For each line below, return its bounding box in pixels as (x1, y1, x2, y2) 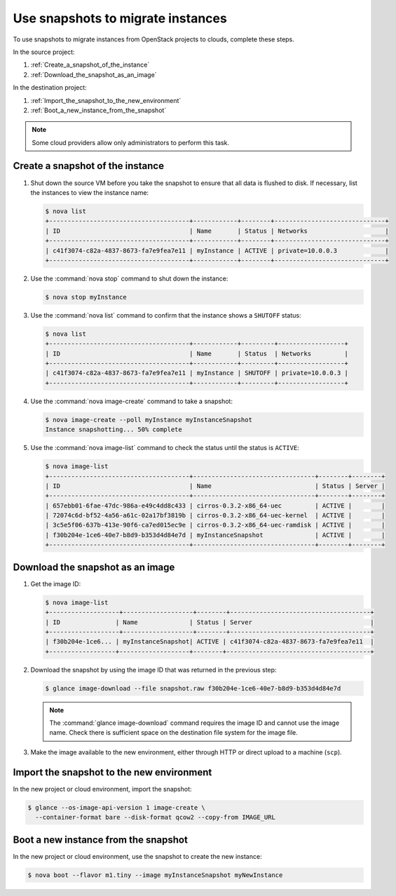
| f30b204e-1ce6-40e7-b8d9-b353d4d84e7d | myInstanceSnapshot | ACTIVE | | (45, 531, 385, 539)
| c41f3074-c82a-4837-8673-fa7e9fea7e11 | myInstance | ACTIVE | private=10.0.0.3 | (45, 246, 389, 254)
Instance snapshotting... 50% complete (45, 426, 182, 434)
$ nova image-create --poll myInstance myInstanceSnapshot (45, 416, 252, 423)
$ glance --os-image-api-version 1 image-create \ (27, 803, 206, 811)
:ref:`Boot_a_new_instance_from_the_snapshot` (30, 106, 167, 114)
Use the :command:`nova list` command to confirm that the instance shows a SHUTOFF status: (30, 311, 301, 319)
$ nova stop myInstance (45, 293, 128, 301)
